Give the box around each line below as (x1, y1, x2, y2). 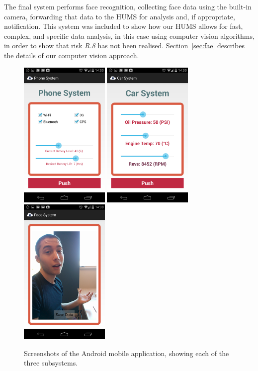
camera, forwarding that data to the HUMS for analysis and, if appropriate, (4, 11, 235, 21)
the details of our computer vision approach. (4, 50, 139, 60)
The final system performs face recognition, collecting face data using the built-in (4, 1, 252, 11)
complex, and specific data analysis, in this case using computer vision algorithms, (4, 30, 255, 41)
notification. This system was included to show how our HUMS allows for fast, (4, 21, 243, 31)
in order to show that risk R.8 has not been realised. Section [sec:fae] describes (4, 40, 245, 51)
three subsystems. (24, 358, 78, 368)
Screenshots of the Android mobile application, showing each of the (24, 348, 229, 358)
